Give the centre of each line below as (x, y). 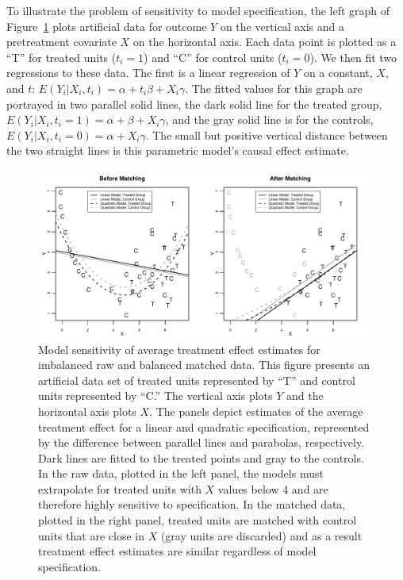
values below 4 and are (273, 488)
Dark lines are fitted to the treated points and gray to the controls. (201, 457)
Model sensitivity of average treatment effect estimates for (179, 349)
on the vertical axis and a (282, 26)
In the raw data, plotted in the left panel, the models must (181, 473)
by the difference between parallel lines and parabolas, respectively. (201, 442)
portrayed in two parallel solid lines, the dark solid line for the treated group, (194, 104)
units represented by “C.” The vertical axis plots (155, 396)
